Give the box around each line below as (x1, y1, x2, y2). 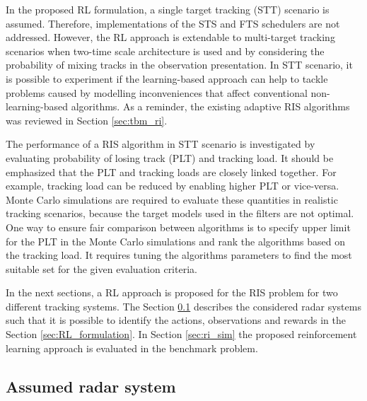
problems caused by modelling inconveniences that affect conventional (6, 85, 308, 100)
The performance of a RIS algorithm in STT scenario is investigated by (6, 136, 315, 151)
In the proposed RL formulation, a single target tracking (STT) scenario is (6, 2, 330, 16)
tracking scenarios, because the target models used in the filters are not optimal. (6, 206, 354, 221)
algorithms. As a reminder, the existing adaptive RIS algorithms (71, 99, 350, 114)
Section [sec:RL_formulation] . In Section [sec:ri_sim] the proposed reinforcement (6, 327, 357, 342)
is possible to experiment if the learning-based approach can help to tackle (6, 71, 328, 86)
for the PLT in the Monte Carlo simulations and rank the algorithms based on (6, 233, 345, 248)
